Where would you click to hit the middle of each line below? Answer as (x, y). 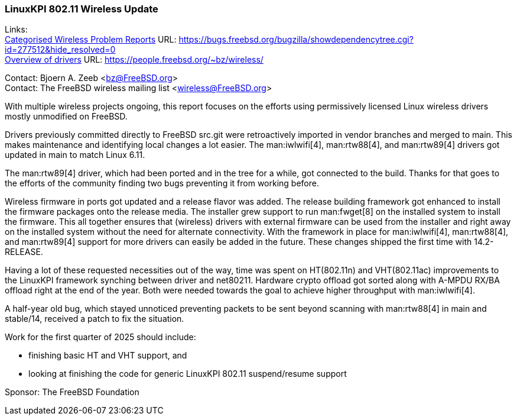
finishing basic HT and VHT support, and (108, 356)
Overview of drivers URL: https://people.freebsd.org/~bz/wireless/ (134, 60)
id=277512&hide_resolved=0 (60, 50)
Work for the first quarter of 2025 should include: (100, 337)
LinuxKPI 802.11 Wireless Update (82, 9)
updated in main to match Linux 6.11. (75, 155)
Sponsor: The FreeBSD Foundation (72, 392)
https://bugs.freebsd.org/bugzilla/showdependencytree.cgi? (296, 40)
